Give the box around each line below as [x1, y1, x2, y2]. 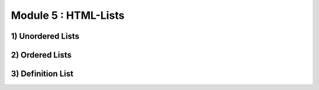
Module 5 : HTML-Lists [11, 9, 125, 22]
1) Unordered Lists [11, 31, 80, 41]
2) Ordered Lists [11, 50, 72, 60]
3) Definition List [11, 69, 74, 79]
